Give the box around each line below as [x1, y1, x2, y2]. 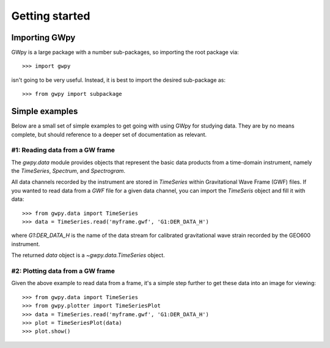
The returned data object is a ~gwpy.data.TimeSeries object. [11, 252, 165, 259]
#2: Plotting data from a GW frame [11, 266, 116, 275]
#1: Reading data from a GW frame [11, 146, 116, 154]
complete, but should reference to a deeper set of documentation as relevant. [11, 131, 207, 138]
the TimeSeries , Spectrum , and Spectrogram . [11, 167, 125, 175]
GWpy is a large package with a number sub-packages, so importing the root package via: [11, 49, 240, 56]
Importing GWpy [11, 32, 76, 43]
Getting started [11, 9, 90, 23]
